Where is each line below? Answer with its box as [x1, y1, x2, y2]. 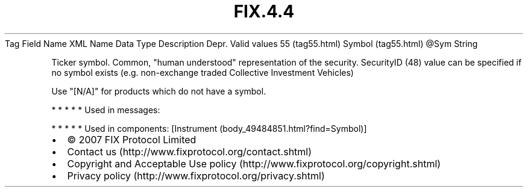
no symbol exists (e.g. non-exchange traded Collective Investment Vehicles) [51, 67, 354, 78]
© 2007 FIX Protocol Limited [67, 133, 196, 146]
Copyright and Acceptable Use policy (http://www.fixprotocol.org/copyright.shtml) [67, 157, 441, 170]
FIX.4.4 [233, 1, 295, 22]
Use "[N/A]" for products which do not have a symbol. [51, 85, 266, 96]
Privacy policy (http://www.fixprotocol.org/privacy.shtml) [67, 169, 325, 182]
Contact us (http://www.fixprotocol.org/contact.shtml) [67, 145, 312, 158]
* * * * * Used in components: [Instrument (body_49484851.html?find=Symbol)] [51, 123, 367, 134]
